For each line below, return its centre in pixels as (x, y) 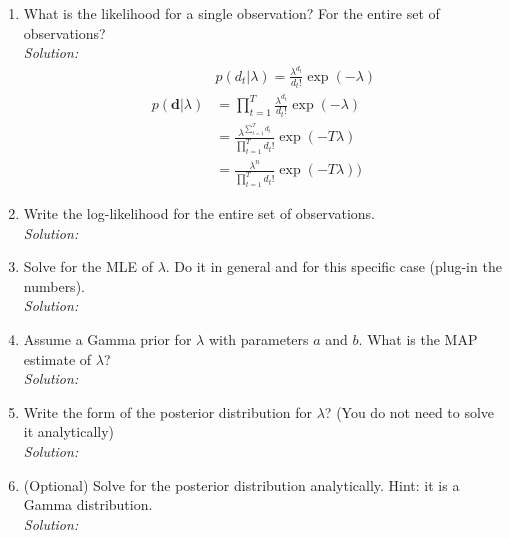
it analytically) (69, 431)
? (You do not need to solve (409, 411)
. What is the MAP (418, 339)
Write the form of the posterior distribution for (168, 411)
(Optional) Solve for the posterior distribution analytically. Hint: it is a (241, 484)
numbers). (54, 285)
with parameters (258, 339)
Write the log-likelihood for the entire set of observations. (199, 213)
